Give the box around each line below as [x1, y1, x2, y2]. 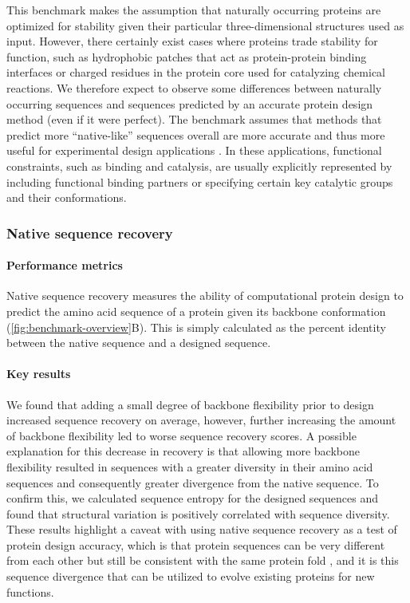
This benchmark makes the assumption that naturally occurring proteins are [6, 2, 381, 18]
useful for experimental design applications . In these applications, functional [6, 142, 382, 159]
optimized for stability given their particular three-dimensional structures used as [6, 17, 404, 33]
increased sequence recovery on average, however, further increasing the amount [6, 412, 396, 428]
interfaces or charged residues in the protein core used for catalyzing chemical [6, 64, 385, 81]
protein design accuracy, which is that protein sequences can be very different [6, 536, 385, 553]
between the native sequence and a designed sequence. [6, 334, 271, 351]
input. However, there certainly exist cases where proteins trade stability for [6, 33, 378, 49]
